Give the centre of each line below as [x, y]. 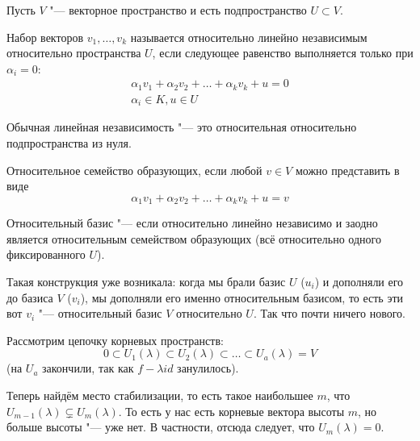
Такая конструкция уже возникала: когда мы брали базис [146, 281]
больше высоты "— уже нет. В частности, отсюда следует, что [161, 427]
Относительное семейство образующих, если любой [134, 170]
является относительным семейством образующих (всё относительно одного [194, 238]
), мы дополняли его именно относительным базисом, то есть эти [242, 297]
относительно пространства [74, 53]
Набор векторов [45, 37]
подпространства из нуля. [69, 142]
